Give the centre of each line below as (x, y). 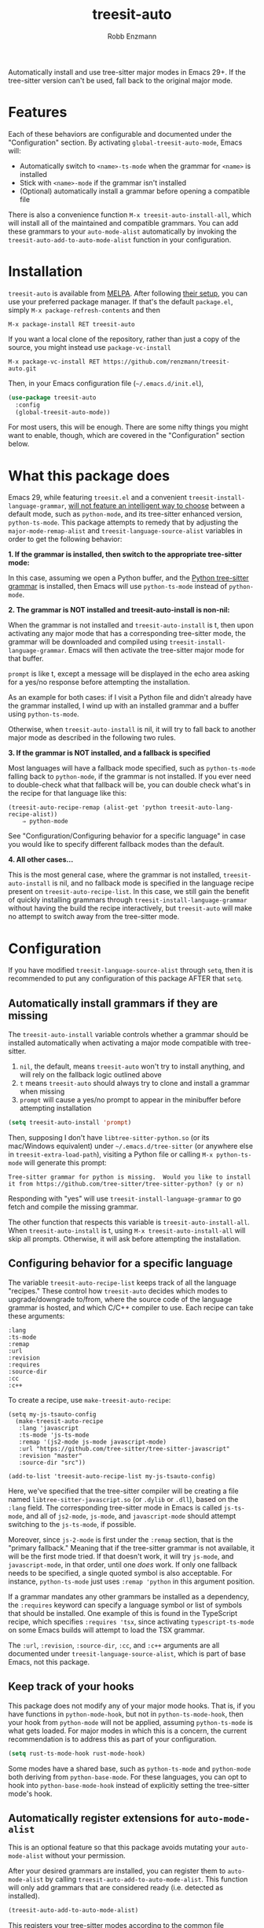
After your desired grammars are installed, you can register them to (117, 1871)
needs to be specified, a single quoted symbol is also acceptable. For (121, 1573)
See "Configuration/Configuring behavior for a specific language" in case (127, 836)
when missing (42, 1091)
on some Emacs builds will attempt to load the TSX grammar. (107, 1630)
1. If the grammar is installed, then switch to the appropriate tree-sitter (125, 554)
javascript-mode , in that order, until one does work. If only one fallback (123, 1564)
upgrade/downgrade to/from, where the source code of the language (120, 1299)
